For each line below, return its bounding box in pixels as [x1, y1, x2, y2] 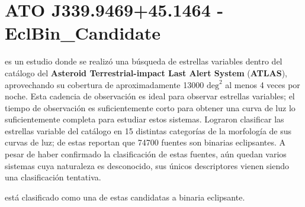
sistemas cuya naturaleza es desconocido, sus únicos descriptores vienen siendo [5, 159, 290, 172]
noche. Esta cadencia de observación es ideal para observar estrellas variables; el [5, 90, 295, 102]
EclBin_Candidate [5, 21, 160, 45]
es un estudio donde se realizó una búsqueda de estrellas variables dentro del [5, 55, 282, 67]
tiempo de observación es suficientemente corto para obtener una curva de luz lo [5, 101, 296, 114]
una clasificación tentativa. [5, 171, 101, 183]
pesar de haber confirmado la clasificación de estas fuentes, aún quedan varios [5, 148, 287, 160]
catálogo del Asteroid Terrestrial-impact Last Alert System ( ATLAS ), [5, 66, 287, 79]
